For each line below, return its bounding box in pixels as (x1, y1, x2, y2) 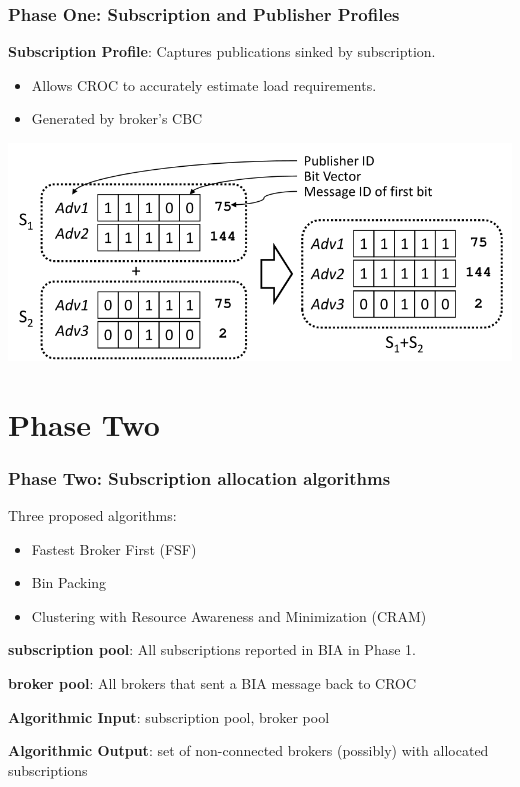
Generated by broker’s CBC (31, 108, 203, 129)
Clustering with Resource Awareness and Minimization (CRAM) (31, 605, 427, 626)
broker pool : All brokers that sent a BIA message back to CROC (8, 673, 417, 694)
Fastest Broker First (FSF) (31, 538, 197, 559)
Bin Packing (31, 572, 107, 593)
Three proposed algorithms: (8, 505, 177, 526)
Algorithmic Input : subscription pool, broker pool (8, 706, 330, 727)
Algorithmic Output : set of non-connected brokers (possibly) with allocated (8, 740, 489, 761)
